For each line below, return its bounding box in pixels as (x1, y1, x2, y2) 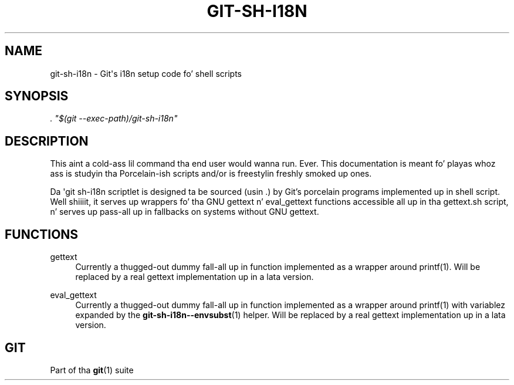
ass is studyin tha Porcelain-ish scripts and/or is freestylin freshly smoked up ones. (50, 168, 372, 179)
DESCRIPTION (5, 133, 89, 148)
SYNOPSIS (5, 89, 69, 104)
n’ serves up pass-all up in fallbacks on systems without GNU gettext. (50, 207, 319, 217)
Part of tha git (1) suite (50, 364, 134, 375)
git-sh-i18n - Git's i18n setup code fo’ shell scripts (50, 68, 242, 79)
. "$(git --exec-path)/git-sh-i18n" (50, 113, 178, 124)
